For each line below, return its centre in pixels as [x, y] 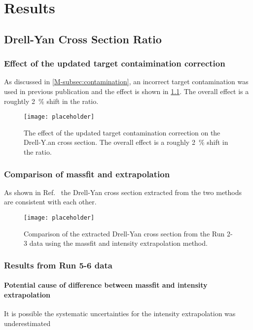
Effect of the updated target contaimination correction [115, 63]
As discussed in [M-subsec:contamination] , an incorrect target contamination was [126, 82]
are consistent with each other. [50, 202]
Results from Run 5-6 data [58, 265]
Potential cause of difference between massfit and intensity [106, 285]
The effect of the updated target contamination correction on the [122, 132]
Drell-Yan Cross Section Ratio [83, 39]
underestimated [27, 323]
